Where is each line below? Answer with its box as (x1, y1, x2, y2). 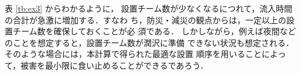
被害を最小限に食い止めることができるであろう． (20, 59, 208, 71)
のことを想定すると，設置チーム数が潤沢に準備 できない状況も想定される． (5, 36, 294, 48)
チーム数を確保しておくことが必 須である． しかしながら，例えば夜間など (12, 25, 296, 37)
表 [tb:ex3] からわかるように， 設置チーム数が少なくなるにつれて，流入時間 (5, 2, 292, 14)
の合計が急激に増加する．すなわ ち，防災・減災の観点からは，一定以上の (5, 13, 286, 26)
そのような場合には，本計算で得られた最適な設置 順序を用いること (5, 48, 262, 60)
